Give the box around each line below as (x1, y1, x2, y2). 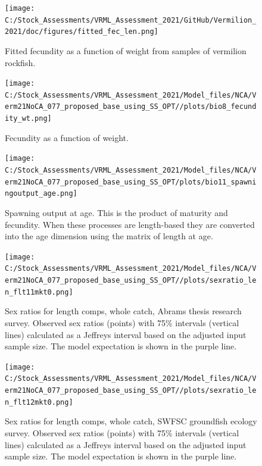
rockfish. (5, 56, 36, 68)
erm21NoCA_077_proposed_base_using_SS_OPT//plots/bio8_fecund (5, 102, 257, 111)
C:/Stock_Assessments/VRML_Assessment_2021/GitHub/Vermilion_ (5, 15, 257, 24)
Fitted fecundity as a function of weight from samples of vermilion (5, 44, 247, 57)
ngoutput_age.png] (5, 189, 77, 198)
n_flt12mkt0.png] (5, 398, 73, 406)
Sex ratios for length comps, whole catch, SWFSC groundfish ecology (5, 415, 257, 427)
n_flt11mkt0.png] (5, 287, 73, 296)
